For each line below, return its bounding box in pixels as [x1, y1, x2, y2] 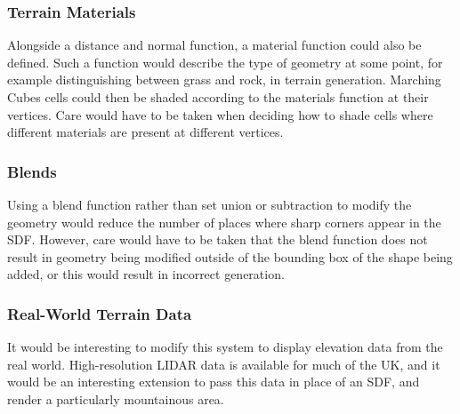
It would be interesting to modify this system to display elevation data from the [7, 338, 443, 356]
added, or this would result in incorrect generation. [7, 265, 285, 283]
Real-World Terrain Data [7, 302, 192, 324]
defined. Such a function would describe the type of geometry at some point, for [7, 52, 443, 71]
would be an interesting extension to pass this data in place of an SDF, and [7, 372, 420, 391]
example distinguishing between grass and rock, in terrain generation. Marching [7, 70, 441, 89]
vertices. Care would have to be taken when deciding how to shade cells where [7, 105, 433, 123]
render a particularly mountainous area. [7, 389, 224, 408]
